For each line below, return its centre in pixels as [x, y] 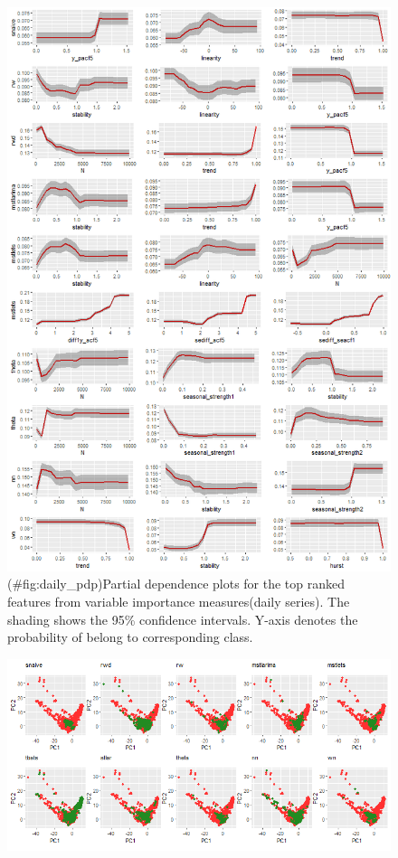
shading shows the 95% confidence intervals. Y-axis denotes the [183, 619]
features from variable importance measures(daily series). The [179, 601]
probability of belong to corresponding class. [130, 637]
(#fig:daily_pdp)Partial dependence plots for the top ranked [176, 584]
